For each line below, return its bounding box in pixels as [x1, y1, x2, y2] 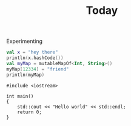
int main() [6, 93, 34, 99]
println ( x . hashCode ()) [6, 55, 64, 61]
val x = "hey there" [6, 49, 59, 55]
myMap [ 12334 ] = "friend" [6, 66, 69, 72]
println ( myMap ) [6, 72, 45, 78]
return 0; [17, 109, 42, 115]
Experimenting [6, 37, 43, 45]
